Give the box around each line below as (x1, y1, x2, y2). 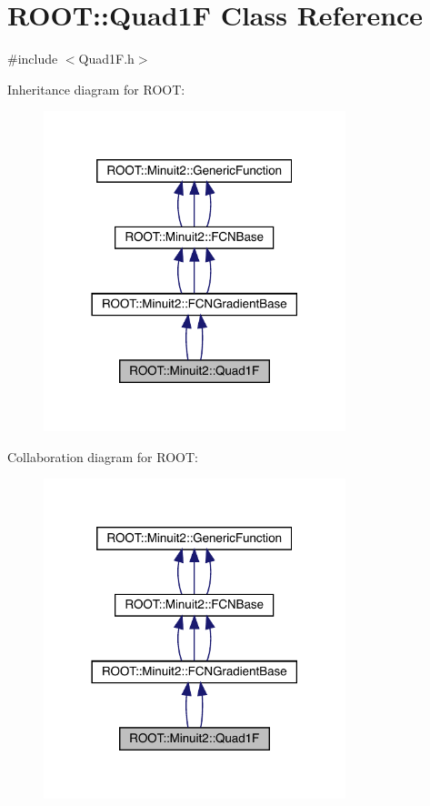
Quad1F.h (78, 49, 135, 68)
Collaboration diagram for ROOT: (7, 447, 198, 466)
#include (7, 49, 58, 68)
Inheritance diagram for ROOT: (7, 79, 185, 98)
